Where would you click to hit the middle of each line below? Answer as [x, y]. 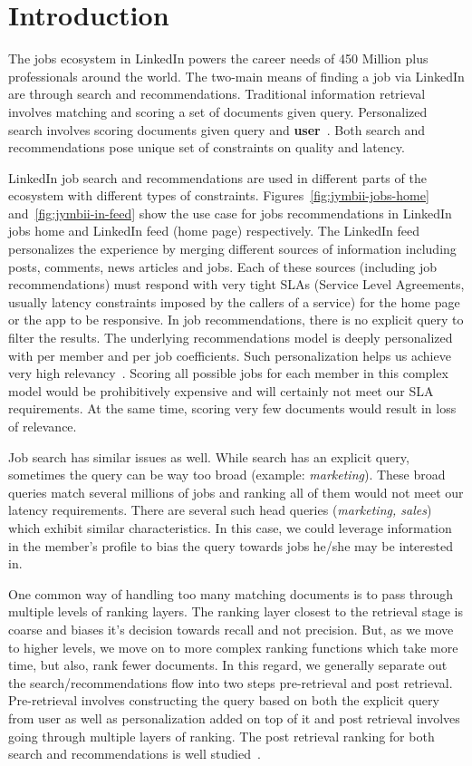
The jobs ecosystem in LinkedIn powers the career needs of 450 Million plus [218, 58]
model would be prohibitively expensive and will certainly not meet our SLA [221, 390]
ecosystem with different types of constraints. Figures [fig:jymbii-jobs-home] [219, 195]
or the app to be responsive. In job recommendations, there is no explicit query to [236, 320]
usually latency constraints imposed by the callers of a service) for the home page [234, 301]
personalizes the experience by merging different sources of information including [232, 249]
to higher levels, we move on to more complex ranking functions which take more [233, 647]
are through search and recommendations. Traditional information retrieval [217, 94]
